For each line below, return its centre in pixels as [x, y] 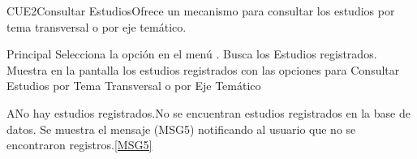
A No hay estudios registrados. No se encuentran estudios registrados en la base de [208, 112]
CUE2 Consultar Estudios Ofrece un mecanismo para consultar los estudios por [201, 11]
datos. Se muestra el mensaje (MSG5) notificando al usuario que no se [181, 129]
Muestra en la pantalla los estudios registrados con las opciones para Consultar [203, 69]
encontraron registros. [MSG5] [80, 145]
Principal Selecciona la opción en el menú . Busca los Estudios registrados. [192, 54]
